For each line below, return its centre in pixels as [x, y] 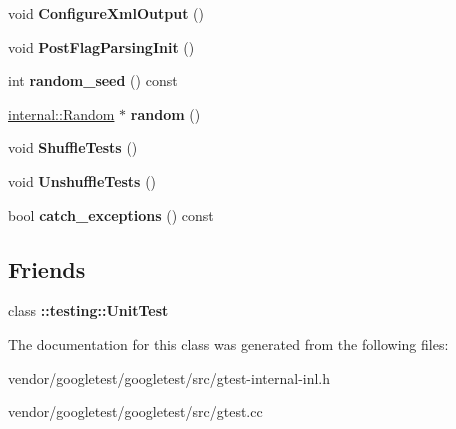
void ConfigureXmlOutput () [106, 13]
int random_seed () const [93, 80]
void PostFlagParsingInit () [101, 46]
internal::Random [61, 113]
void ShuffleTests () [73, 147]
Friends [47, 268]
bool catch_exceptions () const [111, 214]
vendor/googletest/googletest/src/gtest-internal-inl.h [169, 377]
